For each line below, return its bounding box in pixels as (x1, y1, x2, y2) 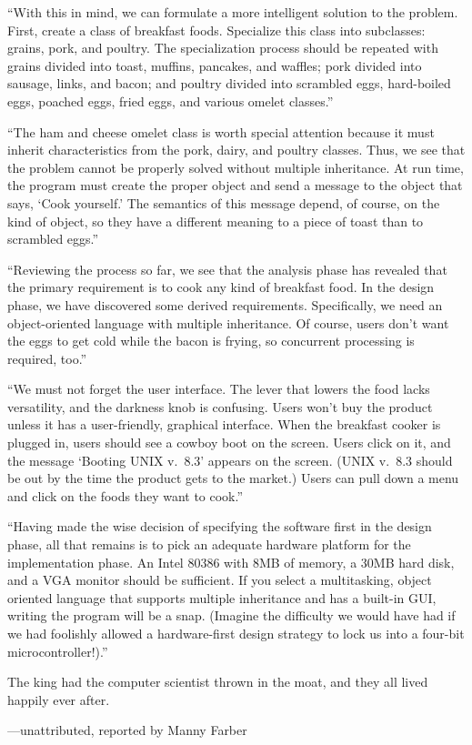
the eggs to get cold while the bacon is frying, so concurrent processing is (7, 331, 415, 350)
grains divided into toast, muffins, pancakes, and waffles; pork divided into (7, 55, 422, 75)
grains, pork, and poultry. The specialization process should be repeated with (7, 38, 438, 57)
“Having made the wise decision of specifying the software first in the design (7, 517, 432, 536)
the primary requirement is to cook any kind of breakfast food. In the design (7, 277, 435, 297)
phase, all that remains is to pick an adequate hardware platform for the (7, 535, 411, 554)
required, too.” (7, 348, 87, 367)
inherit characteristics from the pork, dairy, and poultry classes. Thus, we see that (7, 140, 466, 159)
